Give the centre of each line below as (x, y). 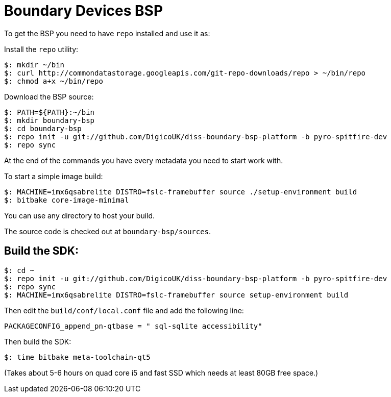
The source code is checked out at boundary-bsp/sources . (108, 231)
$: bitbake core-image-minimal (67, 200)
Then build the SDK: (38, 341)
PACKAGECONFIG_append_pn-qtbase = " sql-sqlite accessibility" (133, 326)
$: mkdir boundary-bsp (50, 120)
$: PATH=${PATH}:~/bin (50, 112)
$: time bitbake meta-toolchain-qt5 (77, 357)
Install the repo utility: (41, 49)
